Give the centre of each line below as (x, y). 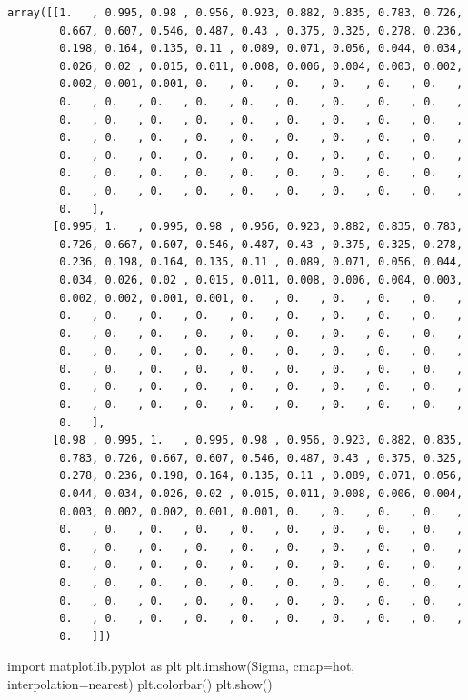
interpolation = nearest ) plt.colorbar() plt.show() (140, 683)
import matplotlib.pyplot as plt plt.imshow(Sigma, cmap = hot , (181, 666)
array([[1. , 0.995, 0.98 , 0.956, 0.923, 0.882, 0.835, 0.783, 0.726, (235, 13)
